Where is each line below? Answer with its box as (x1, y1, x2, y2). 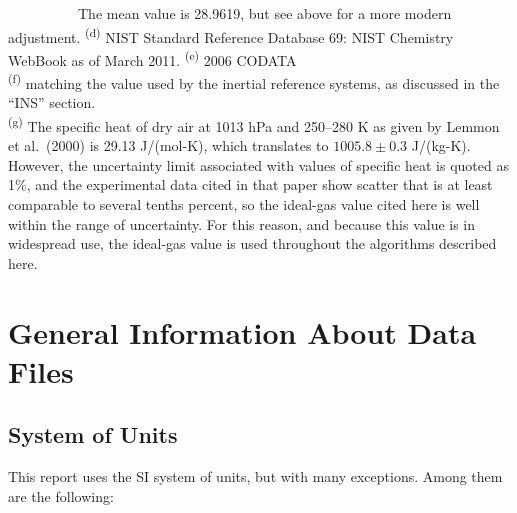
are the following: (8, 485, 114, 506)
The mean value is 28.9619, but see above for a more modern (77, 3, 452, 23)
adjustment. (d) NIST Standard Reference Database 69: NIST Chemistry (8, 23, 454, 47)
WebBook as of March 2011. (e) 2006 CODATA (8, 46, 297, 70)
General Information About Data (8, 311, 477, 352)
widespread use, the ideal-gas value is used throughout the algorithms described (8, 233, 497, 254)
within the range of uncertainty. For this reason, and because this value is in (8, 213, 476, 234)
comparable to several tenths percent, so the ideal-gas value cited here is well (8, 193, 480, 214)
